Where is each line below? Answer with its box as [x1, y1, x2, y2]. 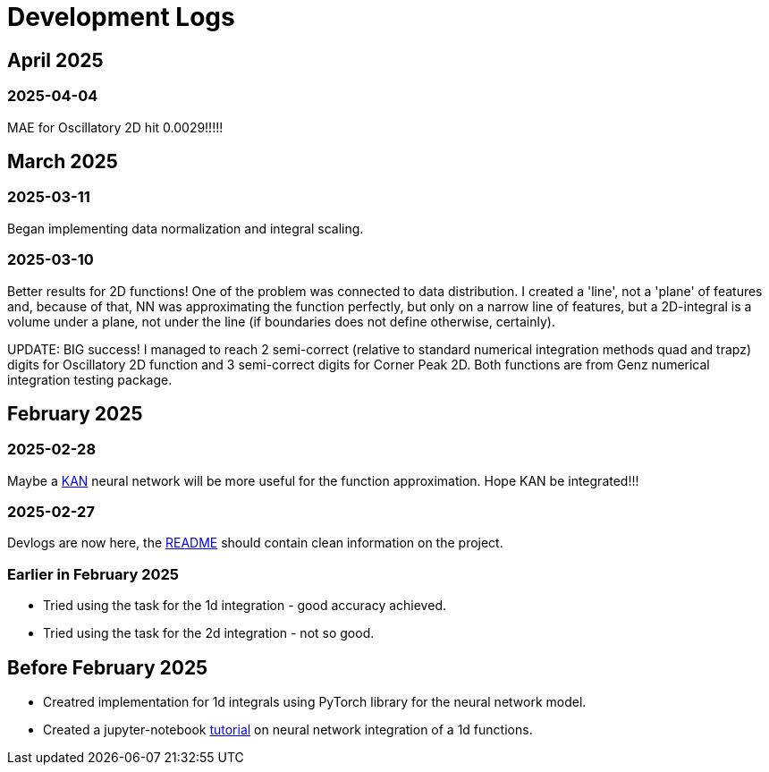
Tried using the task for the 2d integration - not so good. [43, 625, 375, 641]
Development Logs [7, 2, 235, 32]
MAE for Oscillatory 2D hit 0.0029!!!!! [7, 119, 224, 135]
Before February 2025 [7, 656, 208, 679]
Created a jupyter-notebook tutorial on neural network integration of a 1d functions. [43, 722, 533, 738]
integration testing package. [7, 371, 173, 387]
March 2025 [7, 149, 118, 173]
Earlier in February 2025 [7, 564, 179, 583]
